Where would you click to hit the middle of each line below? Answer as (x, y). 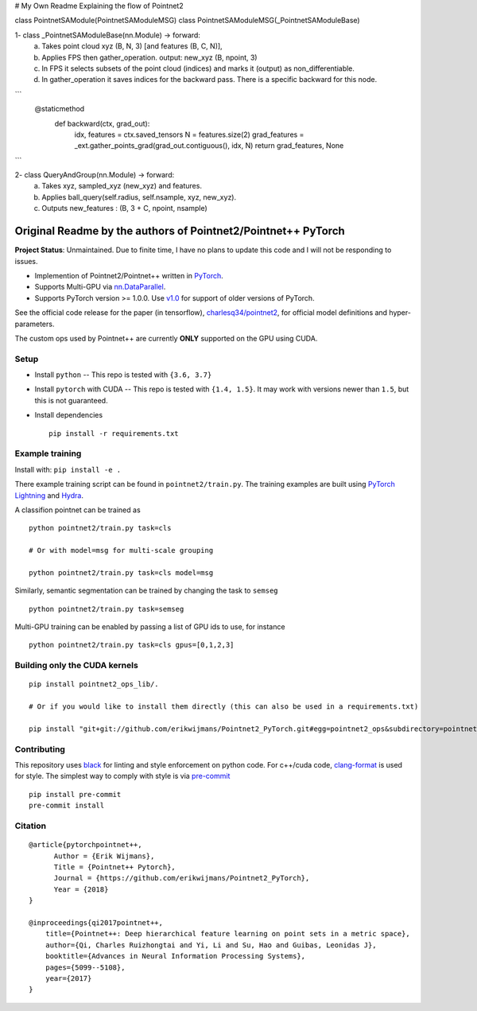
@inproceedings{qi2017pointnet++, (96, 922)
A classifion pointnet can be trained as (78, 510)
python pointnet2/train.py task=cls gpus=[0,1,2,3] (132, 645)
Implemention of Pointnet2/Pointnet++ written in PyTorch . (129, 275)
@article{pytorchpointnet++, (85, 845)
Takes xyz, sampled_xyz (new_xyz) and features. (122, 186)
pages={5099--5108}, (85, 967)
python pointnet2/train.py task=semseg (107, 609)
